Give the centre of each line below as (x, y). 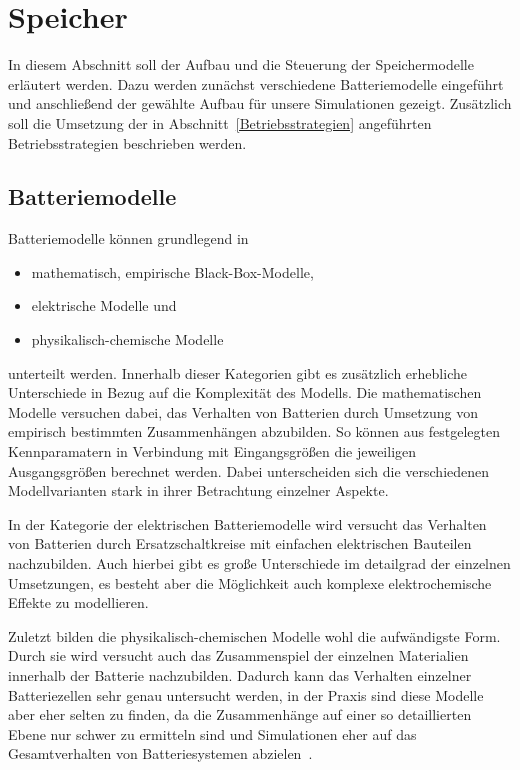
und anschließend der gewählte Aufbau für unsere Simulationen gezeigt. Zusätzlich (260, 103)
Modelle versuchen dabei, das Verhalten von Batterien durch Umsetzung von (243, 411)
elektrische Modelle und (104, 305)
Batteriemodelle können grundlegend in (128, 238)
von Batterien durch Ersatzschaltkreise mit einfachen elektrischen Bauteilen (240, 543)
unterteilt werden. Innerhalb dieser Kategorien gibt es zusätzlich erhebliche (237, 372)
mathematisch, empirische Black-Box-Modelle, (172, 271)
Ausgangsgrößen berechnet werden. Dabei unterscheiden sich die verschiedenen (249, 470)
